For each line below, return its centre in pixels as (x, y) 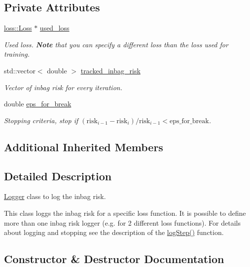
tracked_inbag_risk (110, 70)
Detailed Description (58, 176)
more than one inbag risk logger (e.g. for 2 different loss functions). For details (122, 222)
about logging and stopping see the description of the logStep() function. (114, 232)
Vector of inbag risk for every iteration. (63, 87)
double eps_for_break (38, 104)
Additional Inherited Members (84, 147)
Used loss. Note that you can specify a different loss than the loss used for (116, 44)
